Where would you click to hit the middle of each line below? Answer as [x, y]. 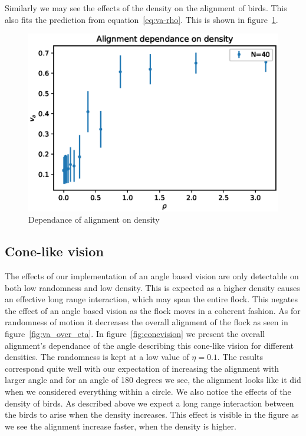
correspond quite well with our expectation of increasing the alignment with [142, 368]
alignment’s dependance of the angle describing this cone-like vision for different [149, 345]
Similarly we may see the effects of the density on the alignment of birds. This [146, 8]
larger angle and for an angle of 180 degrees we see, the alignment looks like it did [153, 380]
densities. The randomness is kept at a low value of [97, 357]
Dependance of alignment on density [94, 219]
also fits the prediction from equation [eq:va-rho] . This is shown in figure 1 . [142, 19]
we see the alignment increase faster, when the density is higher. [121, 426]
